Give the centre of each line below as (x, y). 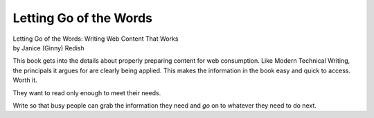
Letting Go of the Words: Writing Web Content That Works (96, 39)
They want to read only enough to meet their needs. (87, 92)
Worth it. (25, 80)
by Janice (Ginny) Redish (48, 48)
